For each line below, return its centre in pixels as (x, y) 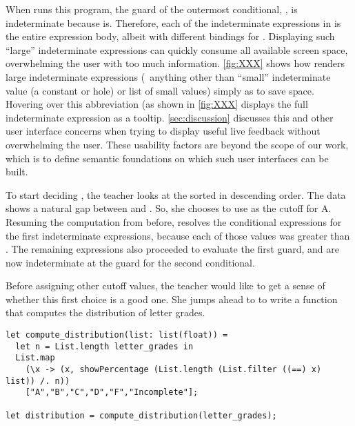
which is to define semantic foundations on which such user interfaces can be (167, 158)
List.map (35, 358)
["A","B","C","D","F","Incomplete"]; (112, 393)
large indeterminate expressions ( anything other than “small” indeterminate (168, 76)
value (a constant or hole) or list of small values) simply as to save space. (160, 90)
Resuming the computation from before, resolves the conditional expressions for (174, 221)
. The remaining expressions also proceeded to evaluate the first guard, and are (172, 249)
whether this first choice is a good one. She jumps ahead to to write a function (172, 299)
